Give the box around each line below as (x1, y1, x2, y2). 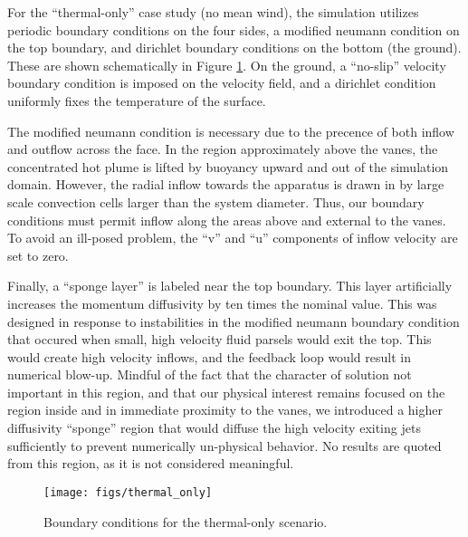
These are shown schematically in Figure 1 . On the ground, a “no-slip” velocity (7, 55, 446, 74)
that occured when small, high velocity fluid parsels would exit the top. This (7, 330, 432, 349)
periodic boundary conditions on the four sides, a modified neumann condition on (7, 20, 460, 39)
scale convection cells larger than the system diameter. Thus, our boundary (7, 192, 425, 211)
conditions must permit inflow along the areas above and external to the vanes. (7, 210, 446, 229)
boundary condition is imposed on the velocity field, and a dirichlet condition (7, 73, 436, 92)
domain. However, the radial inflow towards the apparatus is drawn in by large (7, 175, 444, 194)
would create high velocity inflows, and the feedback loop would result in (7, 347, 411, 366)
